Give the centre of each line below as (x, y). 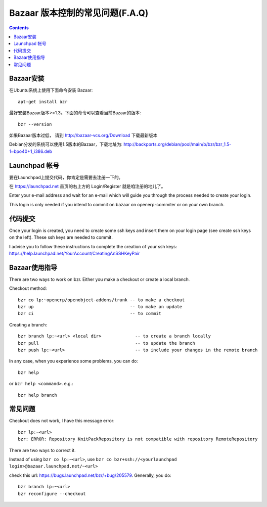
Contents (19, 28)
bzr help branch (38, 395)
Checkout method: (28, 288)
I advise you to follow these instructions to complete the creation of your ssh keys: (93, 246)
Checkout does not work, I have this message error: (62, 421)
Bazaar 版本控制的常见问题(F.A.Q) (79, 13)
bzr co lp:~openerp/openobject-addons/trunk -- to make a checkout (101, 300)
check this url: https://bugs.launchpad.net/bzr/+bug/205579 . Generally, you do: (90, 475)
